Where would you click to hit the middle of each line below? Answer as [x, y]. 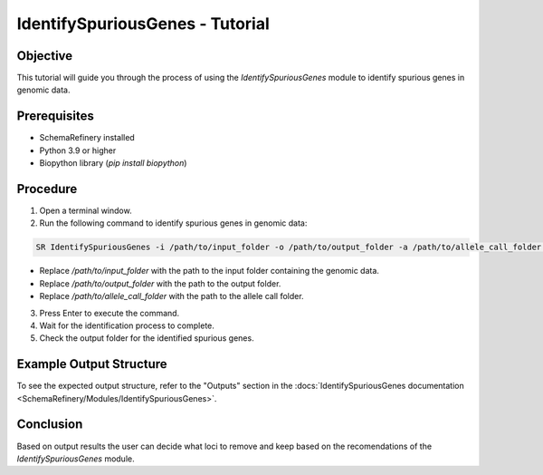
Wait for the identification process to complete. [127, 325]
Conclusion [50, 425]
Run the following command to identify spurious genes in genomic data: [173, 223]
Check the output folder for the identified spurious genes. [147, 338]
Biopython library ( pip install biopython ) [113, 163]
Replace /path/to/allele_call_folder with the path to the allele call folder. [171, 296]
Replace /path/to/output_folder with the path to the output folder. [160, 283]
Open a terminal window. [86, 211]
